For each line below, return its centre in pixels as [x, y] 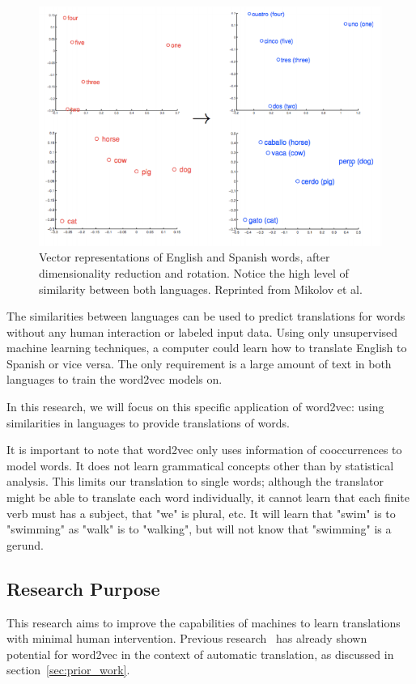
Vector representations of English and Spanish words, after [185, 257]
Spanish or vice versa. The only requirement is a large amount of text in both [199, 363]
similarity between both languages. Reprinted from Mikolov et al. [201, 289]
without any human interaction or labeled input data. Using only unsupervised [202, 331]
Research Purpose [83, 588]
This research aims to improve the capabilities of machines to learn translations [204, 622]
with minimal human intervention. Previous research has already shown [187, 638]
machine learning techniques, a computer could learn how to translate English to [207, 348]
